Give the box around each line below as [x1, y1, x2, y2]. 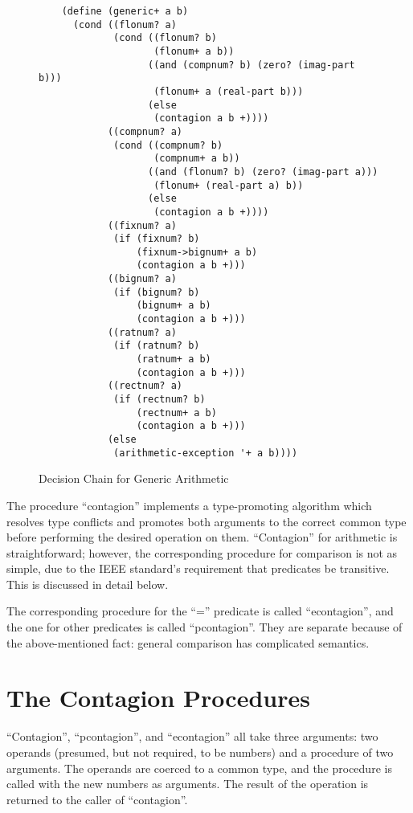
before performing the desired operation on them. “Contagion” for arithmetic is [6, 529, 398, 545]
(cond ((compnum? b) [113, 139, 223, 151]
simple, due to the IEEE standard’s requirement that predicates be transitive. [6, 560, 390, 577]
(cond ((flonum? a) [72, 18, 177, 31]
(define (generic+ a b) [61, 6, 189, 17]
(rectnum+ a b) [136, 406, 217, 419]
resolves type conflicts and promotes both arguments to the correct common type [6, 513, 407, 529]
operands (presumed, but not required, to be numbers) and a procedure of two [6, 743, 394, 760]
